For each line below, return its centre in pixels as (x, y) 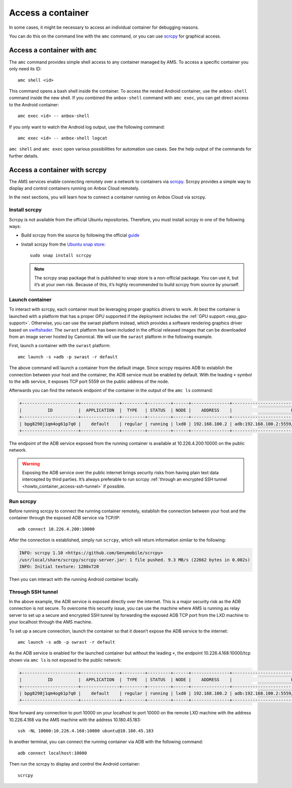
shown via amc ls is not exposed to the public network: (65, 660)
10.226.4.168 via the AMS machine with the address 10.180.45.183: (75, 720)
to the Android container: (34, 104)
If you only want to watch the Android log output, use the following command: (87, 127)
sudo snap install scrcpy (61, 256)
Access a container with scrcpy (58, 170)
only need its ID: (25, 69)
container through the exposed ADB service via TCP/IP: (64, 518)
